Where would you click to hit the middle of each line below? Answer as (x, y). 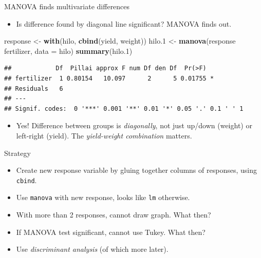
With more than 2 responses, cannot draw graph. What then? (114, 215)
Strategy (17, 153)
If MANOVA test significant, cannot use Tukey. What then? (111, 232)
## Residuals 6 (34, 88)
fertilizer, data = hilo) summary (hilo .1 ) (68, 51)
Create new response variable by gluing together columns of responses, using (136, 170)
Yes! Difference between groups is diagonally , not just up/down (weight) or (134, 125)
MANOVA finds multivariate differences (67, 6)
